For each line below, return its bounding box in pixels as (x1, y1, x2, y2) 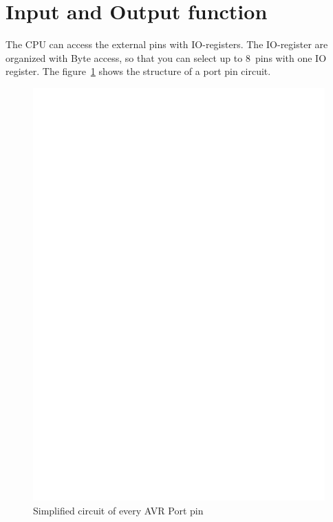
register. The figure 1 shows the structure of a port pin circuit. (6, 64, 271, 78)
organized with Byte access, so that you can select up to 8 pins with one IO (6, 50, 327, 65)
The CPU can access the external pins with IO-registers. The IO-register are (6, 37, 328, 52)
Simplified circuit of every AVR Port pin (33, 503, 204, 518)
